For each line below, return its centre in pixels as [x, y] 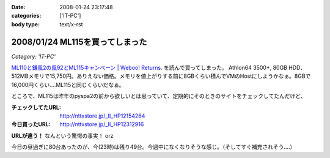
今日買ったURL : [31, 124]
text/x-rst [71, 24]
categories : [26, 16]
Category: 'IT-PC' [34, 56]
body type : [25, 24]
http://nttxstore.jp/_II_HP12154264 [102, 116]
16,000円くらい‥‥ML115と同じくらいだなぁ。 [68, 85]
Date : [18, 7]
